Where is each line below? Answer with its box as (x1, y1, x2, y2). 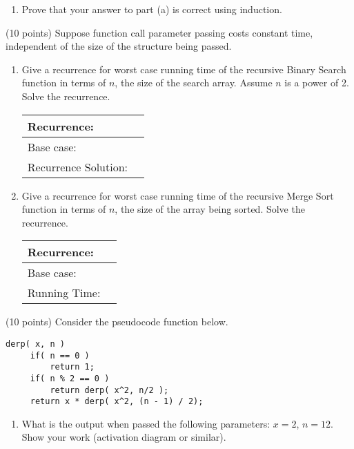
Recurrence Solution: (27, 158, 128, 175)
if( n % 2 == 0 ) (30, 373, 110, 383)
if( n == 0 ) (30, 350, 90, 361)
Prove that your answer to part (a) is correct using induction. (21, 2, 282, 16)
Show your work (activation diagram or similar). (21, 430, 226, 444)
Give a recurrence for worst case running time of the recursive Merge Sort (21, 188, 334, 202)
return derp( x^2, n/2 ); (50, 385, 169, 395)
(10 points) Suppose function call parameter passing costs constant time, (6, 25, 313, 39)
